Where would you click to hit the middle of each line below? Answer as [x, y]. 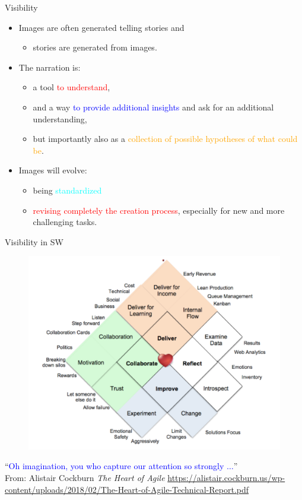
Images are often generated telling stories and [101, 27]
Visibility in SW [34, 241]
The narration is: [50, 67]
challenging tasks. [65, 222]
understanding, [60, 118]
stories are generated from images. [95, 47]
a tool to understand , [71, 87]
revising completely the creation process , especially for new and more [159, 210]
